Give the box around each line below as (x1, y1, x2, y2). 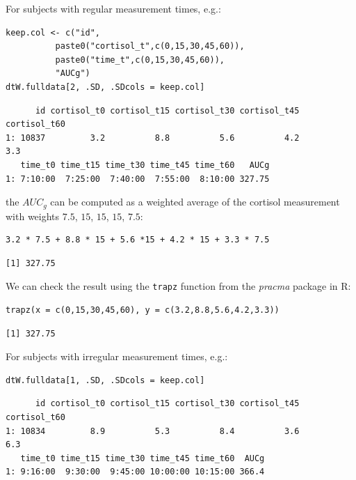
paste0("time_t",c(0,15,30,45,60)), (55, 54, 225, 65)
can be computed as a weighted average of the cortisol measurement (50, 194, 340, 209)
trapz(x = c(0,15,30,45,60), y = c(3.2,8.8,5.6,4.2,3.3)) (6, 305, 280, 316)
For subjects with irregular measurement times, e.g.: (6, 349, 228, 364)
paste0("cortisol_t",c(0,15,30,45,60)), (55, 41, 245, 52)
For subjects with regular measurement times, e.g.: (6, 1, 221, 15)
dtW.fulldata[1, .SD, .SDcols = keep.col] (6, 375, 205, 385)
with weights (6, 208, 60, 223)
